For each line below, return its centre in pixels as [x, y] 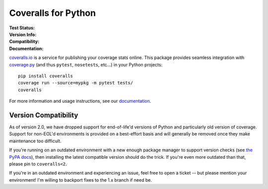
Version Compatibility [44, 115]
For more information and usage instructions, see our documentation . [80, 101]
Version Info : [23, 34]
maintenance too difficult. [35, 141]
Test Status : [22, 28]
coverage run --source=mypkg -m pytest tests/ [76, 83]
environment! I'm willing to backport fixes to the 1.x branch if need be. [81, 180]
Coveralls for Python [53, 13]
